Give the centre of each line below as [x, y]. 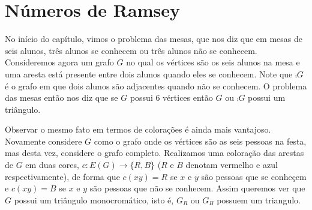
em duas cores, [52, 165]
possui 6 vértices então [171, 97]
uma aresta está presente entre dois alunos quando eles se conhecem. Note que [149, 73]
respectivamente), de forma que [62, 176]
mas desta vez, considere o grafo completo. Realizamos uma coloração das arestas [154, 153]
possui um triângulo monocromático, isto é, [94, 199]
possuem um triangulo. [259, 199]
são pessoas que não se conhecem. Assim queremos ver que [197, 188]
